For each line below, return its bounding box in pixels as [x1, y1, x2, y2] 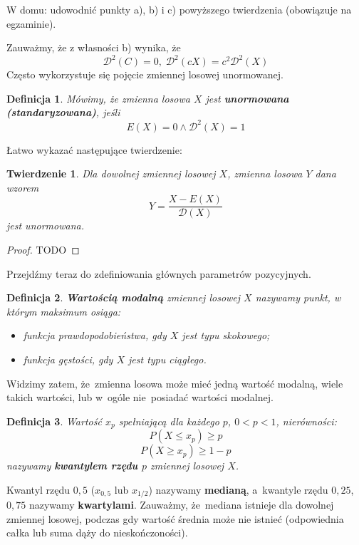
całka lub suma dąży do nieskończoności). [6, 525, 188, 540]
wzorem [6, 180, 39, 194]
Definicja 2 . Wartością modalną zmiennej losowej [6, 290, 241, 305]
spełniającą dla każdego [118, 413, 219, 428]
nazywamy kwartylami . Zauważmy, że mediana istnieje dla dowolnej [28, 497, 334, 512]
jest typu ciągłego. [128, 351, 207, 366]
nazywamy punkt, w [255, 290, 341, 305]
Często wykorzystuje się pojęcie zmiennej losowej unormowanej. [6, 67, 283, 82]
